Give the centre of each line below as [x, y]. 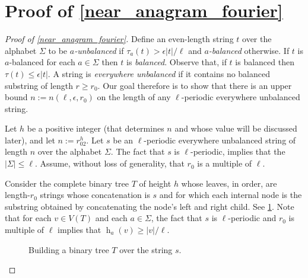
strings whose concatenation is [95, 195]
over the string [146, 249]
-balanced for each [42, 62]
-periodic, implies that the [238, 151]
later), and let [30, 140]
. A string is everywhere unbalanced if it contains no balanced [159, 73]
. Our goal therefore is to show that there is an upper [195, 85]
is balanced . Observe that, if [177, 62]
